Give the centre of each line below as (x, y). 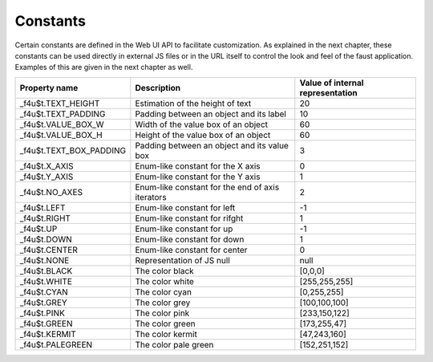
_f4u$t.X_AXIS (47, 166)
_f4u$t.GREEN (46, 323)
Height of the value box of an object (203, 135)
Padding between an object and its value (212, 145)
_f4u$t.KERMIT (48, 334)
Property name (49, 87)
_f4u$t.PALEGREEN (56, 344)
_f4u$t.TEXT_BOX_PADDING (73, 150)
